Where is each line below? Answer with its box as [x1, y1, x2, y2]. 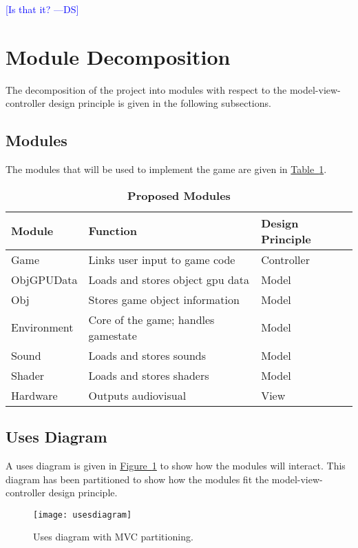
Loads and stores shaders [88, 367, 209, 383]
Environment [11, 319, 74, 336]
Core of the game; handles [88, 311, 215, 327]
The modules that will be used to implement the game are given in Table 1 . [6, 162, 327, 176]
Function [88, 223, 137, 239]
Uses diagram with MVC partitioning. [33, 529, 193, 544]
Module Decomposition [6, 42, 231, 70]
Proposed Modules [127, 187, 231, 203]
